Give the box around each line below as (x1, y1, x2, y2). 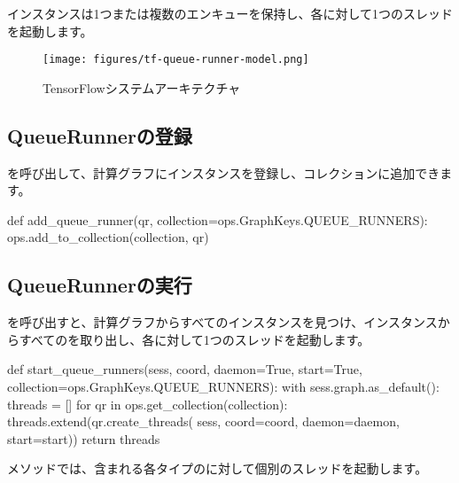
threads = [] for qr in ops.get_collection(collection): (7, 394, 288, 413)
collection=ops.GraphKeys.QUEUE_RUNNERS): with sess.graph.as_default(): (7, 378, 440, 395)
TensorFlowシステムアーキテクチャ (43, 78, 241, 97)
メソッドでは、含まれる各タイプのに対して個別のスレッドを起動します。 (7, 459, 428, 478)
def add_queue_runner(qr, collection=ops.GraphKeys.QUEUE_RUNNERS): (7, 210, 428, 229)
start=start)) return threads (7, 429, 160, 448)
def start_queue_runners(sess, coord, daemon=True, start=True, (7, 360, 362, 378)
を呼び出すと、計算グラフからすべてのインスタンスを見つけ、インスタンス (7, 313, 438, 331)
